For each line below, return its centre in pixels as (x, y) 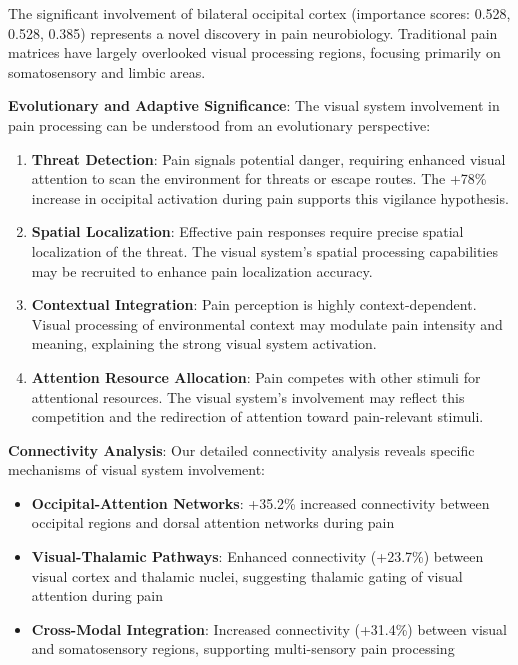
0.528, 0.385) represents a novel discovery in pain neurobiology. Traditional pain (253, 32)
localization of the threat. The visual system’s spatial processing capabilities (264, 250)
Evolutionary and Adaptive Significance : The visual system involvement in (254, 105)
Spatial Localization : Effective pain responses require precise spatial (247, 231)
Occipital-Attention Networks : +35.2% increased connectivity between (260, 502)
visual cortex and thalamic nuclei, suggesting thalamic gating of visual (247, 575)
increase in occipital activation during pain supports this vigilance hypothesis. (270, 197)
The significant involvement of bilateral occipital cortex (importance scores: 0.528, (259, 13)
